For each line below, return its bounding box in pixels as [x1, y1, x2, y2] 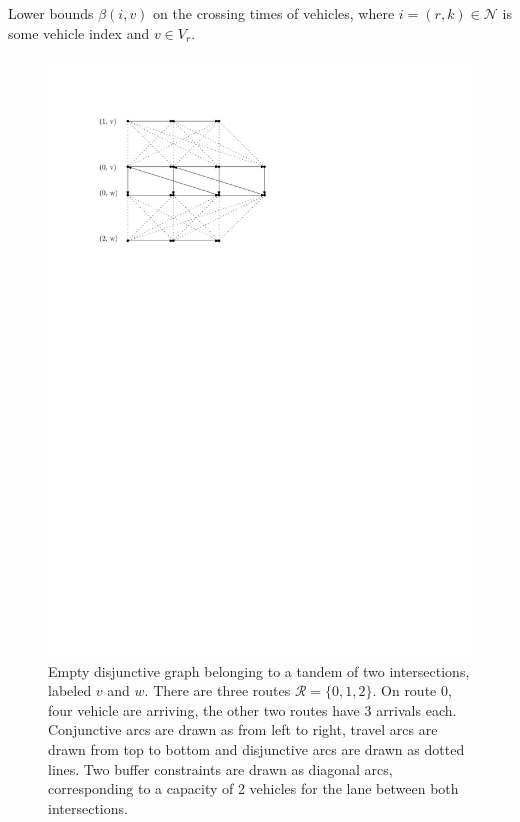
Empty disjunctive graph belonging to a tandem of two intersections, [48, 660, 470, 681]
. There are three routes [144, 680, 291, 701]
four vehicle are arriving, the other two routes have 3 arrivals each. [48, 699, 457, 720]
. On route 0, [372, 680, 452, 701]
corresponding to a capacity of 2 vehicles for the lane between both [48, 778, 459, 799]
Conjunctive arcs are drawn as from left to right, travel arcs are [48, 719, 438, 740]
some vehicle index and [8, 22, 150, 43]
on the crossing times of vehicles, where [153, 3, 395, 23]
